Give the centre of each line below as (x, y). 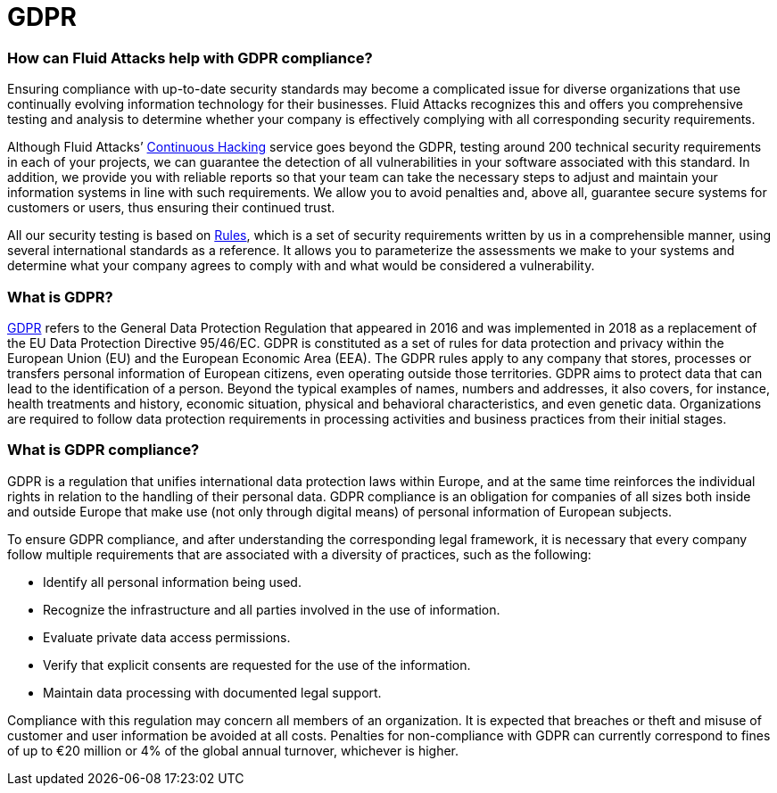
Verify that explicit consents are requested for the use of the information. (257, 665)
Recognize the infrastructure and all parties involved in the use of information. (272, 609)
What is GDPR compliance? (103, 450)
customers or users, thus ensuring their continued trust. (171, 208)
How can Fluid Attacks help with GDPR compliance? (190, 58)
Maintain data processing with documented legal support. (212, 692)
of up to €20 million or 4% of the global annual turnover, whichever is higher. (233, 750)
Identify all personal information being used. (172, 582)
